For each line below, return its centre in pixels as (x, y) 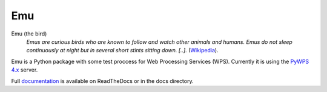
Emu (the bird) (29, 34)
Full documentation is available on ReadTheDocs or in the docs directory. (102, 81)
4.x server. (25, 70)
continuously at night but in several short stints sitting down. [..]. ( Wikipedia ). (122, 51)
